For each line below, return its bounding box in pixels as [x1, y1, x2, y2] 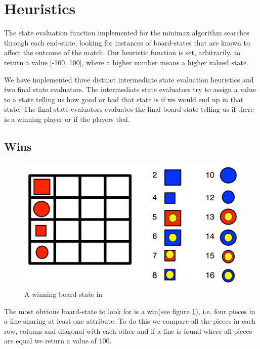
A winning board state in [24, 289, 103, 299]
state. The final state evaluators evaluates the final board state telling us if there [4, 104, 254, 114]
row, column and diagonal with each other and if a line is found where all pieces [4, 325, 252, 336]
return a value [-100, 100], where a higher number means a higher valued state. [4, 57, 248, 67]
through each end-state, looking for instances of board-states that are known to [4, 37, 250, 48]
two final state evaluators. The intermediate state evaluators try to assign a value [4, 84, 256, 95]
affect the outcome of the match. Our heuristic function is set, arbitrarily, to [4, 47, 241, 58]
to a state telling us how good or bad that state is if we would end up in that [4, 94, 244, 104]
